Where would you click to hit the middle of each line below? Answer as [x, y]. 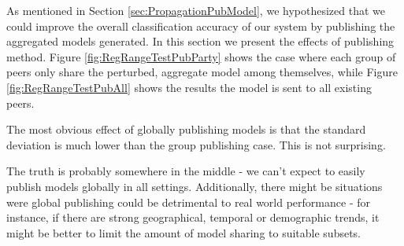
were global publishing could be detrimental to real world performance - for [188, 202]
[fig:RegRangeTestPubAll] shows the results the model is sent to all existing [189, 87]
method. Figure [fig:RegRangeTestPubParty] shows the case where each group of [201, 56]
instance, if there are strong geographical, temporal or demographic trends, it [193, 217]
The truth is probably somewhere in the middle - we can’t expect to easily [186, 171]
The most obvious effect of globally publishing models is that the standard [186, 129]
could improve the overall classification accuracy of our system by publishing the [201, 26]
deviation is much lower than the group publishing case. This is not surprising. [196, 144]
